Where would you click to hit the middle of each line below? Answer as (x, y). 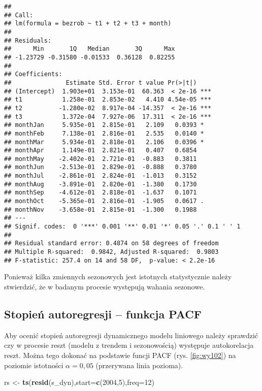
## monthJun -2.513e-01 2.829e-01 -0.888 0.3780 (101, 167)
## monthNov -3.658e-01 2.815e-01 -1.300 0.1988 (101, 209)
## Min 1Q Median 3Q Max (90, 49)
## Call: (19, 15)
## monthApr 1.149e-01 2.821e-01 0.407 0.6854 (101, 151)
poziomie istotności (34, 365)
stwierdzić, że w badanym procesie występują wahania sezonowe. (105, 286)
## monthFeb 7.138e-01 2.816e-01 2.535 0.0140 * (104, 133)
